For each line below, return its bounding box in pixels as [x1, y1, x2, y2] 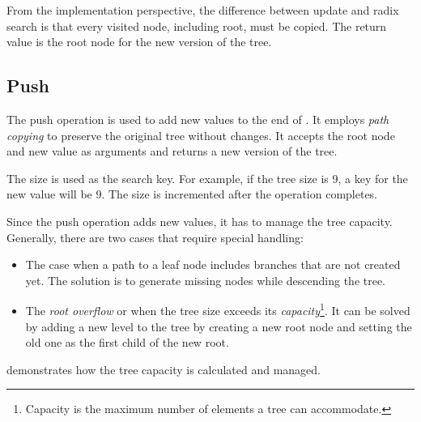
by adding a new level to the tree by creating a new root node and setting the [25, 318, 412, 335]
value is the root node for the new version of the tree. [6, 33, 272, 50]
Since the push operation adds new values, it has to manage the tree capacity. [6, 212, 393, 229]
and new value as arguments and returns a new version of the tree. [6, 143, 338, 160]
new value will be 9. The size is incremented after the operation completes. [6, 185, 378, 202]
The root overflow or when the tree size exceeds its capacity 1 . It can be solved [25, 300, 410, 318]
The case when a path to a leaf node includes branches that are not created [25, 256, 401, 273]
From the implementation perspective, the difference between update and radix [6, 2, 399, 18]
